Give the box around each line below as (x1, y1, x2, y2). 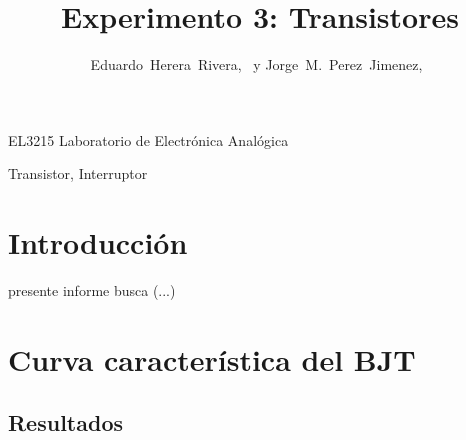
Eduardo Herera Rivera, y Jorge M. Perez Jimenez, (90, 54, 423, 75)
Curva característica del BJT (8, 338, 416, 379)
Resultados (8, 407, 123, 438)
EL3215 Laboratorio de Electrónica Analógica (8, 129, 289, 150)
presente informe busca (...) (8, 280, 176, 301)
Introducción (8, 222, 188, 263)
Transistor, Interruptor (8, 163, 148, 184)
